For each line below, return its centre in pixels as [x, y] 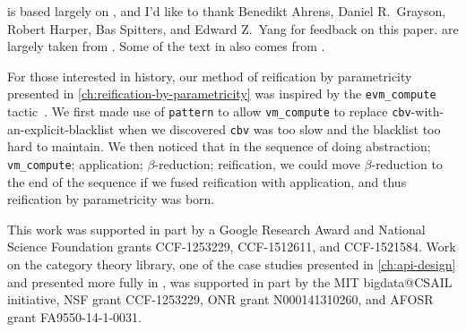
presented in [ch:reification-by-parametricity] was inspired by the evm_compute [222, 94]
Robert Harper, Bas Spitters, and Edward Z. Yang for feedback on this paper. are [233, 28]
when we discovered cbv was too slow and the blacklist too [280, 128]
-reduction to [407, 163]
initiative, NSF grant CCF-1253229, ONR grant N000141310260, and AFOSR [220, 299]
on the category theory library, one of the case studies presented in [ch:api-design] [232, 264]
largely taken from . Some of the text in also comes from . [166, 46]
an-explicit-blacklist [61, 128]
